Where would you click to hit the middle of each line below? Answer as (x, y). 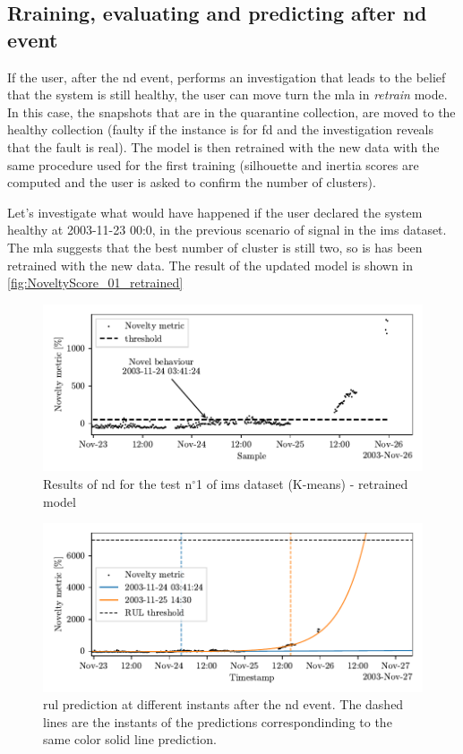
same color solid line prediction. (130, 739)
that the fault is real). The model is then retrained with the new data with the (223, 146)
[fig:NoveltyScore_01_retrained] (95, 283)
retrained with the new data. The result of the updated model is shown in (210, 265)
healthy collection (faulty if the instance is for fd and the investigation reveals (221, 129)
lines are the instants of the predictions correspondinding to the (218, 721)
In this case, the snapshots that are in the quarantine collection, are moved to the (231, 111)
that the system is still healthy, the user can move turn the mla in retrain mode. (227, 94)
